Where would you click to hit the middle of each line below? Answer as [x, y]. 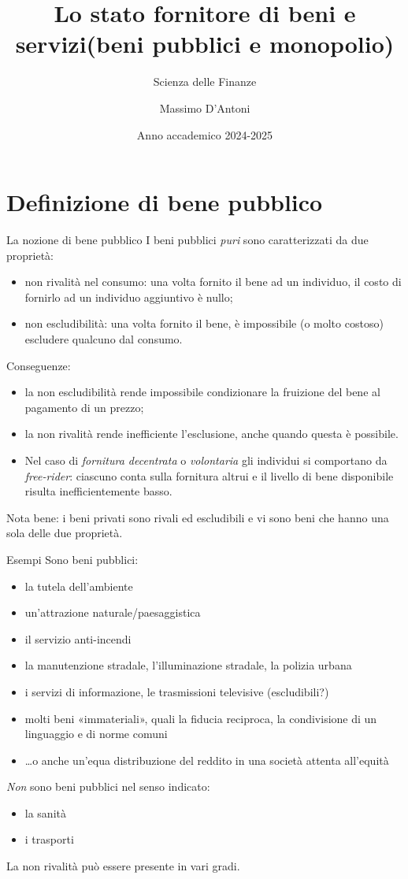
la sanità [45, 812]
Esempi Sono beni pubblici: [72, 559]
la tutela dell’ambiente [79, 586]
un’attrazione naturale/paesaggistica [113, 612]
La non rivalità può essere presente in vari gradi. [123, 866]
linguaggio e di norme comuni [96, 734]
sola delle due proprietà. [65, 533]
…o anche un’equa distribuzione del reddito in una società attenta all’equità [207, 760]
